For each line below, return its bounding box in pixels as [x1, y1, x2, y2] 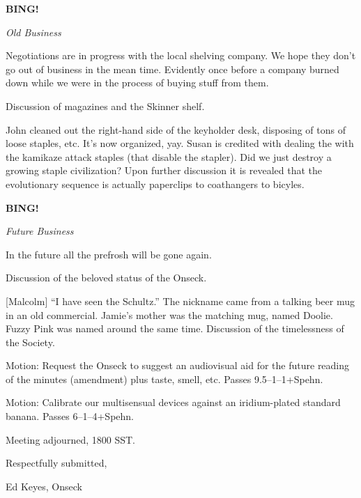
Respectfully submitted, [6, 456, 107, 470]
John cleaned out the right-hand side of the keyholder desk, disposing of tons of [6, 122, 346, 137]
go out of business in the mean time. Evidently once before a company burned [6, 61, 339, 76]
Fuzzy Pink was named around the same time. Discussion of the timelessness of [6, 321, 344, 336]
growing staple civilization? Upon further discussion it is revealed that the [6, 163, 323, 178]
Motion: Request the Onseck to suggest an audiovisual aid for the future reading [6, 358, 350, 373]
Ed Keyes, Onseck [6, 478, 82, 493]
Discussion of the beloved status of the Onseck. [6, 270, 207, 285]
